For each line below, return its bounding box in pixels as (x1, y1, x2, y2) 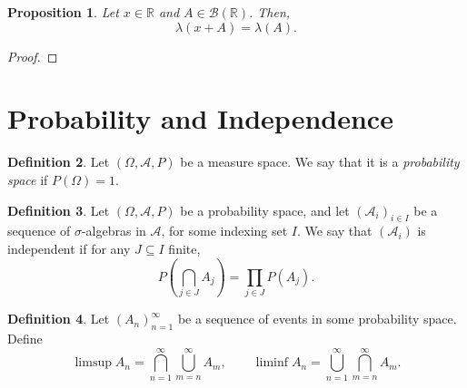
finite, (168, 238, 201, 257)
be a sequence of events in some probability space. (177, 309, 457, 328)
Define (7, 329, 43, 347)
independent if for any (7, 238, 131, 257)
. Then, (249, 3, 291, 21)
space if (7, 170, 48, 189)
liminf (255, 356, 288, 370)
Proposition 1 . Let (7, 3, 119, 21)
